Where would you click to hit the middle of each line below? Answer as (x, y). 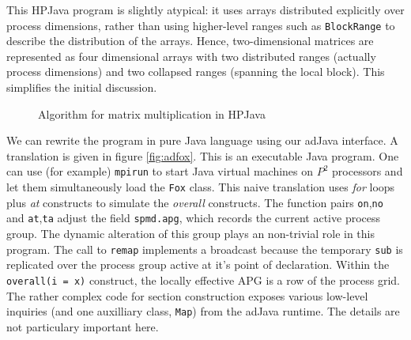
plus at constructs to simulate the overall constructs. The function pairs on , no (195, 202)
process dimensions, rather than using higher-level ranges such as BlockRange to (201, 25)
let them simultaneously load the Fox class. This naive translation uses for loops (201, 187)
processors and (368, 171)
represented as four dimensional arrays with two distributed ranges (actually (191, 56)
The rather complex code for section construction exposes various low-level (187, 295)
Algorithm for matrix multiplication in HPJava (152, 113)
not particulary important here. (83, 326)
